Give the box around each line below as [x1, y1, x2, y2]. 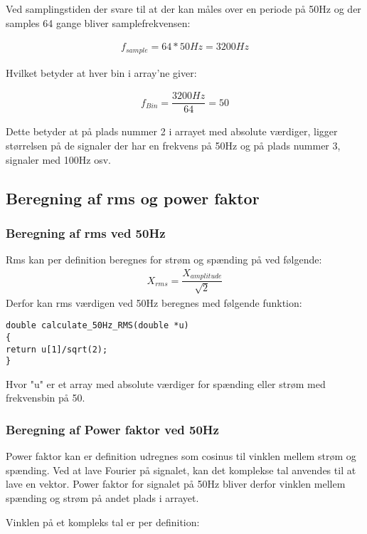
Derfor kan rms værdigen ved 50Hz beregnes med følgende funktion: [6, 295, 302, 310]
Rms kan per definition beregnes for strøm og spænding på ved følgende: [6, 252, 322, 267]
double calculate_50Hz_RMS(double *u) [6, 320, 189, 331]
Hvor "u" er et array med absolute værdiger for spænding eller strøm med [6, 376, 326, 391]
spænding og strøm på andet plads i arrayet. [6, 491, 199, 506]
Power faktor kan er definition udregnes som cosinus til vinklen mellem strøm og [6, 449, 356, 464]
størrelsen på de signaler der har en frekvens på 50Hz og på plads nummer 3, [6, 137, 341, 152]
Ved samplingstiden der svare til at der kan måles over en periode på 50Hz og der [6, 1, 361, 16]
